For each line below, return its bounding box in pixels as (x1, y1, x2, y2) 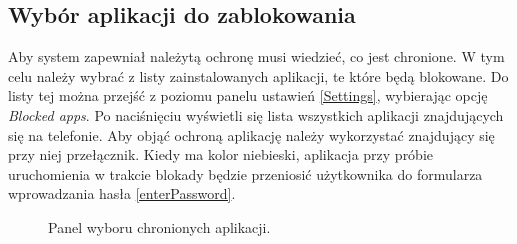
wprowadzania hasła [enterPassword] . (8, 183, 236, 204)
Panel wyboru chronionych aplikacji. (48, 216, 271, 237)
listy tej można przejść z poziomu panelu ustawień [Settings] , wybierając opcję (8, 85, 488, 106)
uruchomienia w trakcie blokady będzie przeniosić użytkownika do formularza (8, 163, 483, 184)
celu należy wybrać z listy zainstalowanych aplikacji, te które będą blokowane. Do (8, 65, 509, 86)
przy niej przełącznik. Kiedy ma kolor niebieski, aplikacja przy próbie (8, 144, 434, 165)
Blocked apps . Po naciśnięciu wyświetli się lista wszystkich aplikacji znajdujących (8, 104, 504, 125)
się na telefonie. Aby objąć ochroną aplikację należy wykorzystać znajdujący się (8, 124, 495, 145)
